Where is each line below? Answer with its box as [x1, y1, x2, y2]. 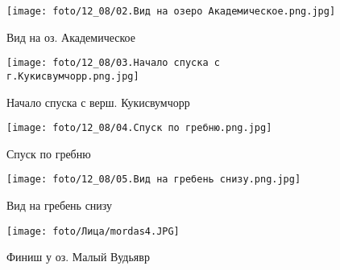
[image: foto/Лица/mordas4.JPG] [6, 225, 180, 237]
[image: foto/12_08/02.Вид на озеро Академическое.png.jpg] [6, 6, 336, 17]
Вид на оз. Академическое [6, 28, 135, 45]
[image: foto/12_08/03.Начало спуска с [6, 57, 220, 69]
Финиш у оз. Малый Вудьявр [6, 248, 150, 265]
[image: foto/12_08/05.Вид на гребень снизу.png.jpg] [6, 174, 301, 186]
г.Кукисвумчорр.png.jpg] [6, 70, 139, 82]
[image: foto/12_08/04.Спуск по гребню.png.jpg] [6, 122, 272, 134]
